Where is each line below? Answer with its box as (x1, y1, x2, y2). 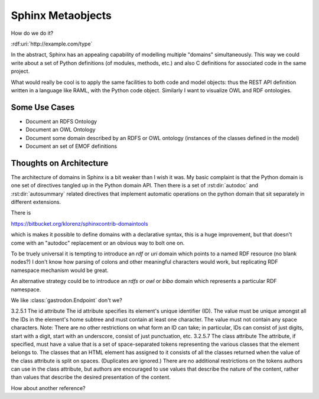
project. (11, 68, 30, 75)
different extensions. (11, 199, 61, 206)
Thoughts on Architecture (11, 158, 109, 168)
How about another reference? (11, 384, 86, 391)
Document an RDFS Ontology (25, 118, 97, 125)
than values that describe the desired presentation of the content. (11, 374, 171, 381)
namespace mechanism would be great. (11, 267, 109, 274)
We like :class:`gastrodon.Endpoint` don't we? (11, 296, 122, 304)
